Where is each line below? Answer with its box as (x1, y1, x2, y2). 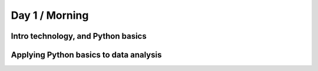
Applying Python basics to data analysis (11, 50, 162, 60)
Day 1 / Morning (11, 9, 89, 22)
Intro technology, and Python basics (11, 31, 147, 41)
